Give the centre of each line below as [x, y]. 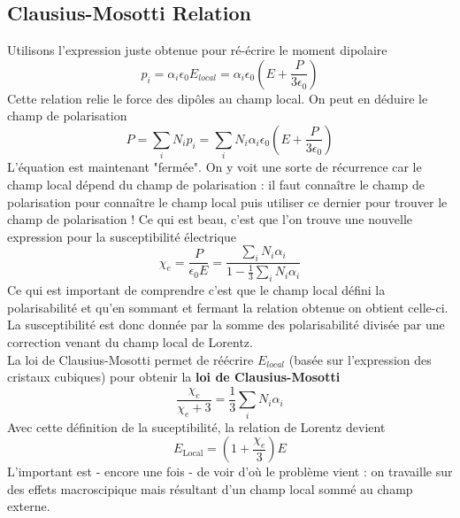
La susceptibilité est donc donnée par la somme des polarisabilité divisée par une [226, 325]
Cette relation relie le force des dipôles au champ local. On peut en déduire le [218, 98]
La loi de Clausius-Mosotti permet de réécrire [130, 359]
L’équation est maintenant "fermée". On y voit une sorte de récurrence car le [215, 167]
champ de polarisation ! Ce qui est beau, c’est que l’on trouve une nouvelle [210, 219]
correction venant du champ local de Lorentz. [130, 342]
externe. [29, 506]
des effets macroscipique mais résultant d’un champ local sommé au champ [210, 488]
